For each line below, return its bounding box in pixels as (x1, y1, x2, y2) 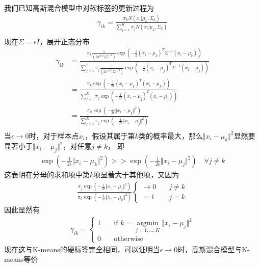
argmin (137, 220, 159, 227)
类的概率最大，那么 (138, 130, 203, 141)
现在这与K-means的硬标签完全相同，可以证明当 (4, 244, 160, 254)
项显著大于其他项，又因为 (93, 169, 179, 180)
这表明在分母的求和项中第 (4, 169, 90, 180)
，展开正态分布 (39, 36, 90, 46)
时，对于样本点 (29, 130, 79, 141)
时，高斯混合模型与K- (177, 244, 250, 254)
